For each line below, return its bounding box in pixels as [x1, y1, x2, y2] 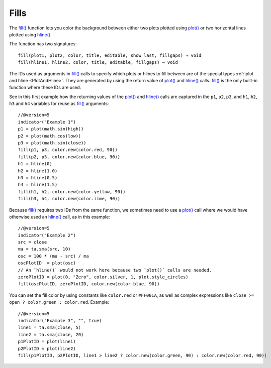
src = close [18, 240, 47, 245]
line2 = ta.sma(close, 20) [18, 332, 84, 337]
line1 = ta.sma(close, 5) [18, 325, 82, 331]
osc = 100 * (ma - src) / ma [18, 253, 89, 259]
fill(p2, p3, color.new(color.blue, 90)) [18, 154, 120, 159]
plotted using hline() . [9, 31, 52, 37]
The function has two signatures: [9, 41, 77, 47]
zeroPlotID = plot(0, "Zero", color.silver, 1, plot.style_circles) [18, 274, 188, 280]
